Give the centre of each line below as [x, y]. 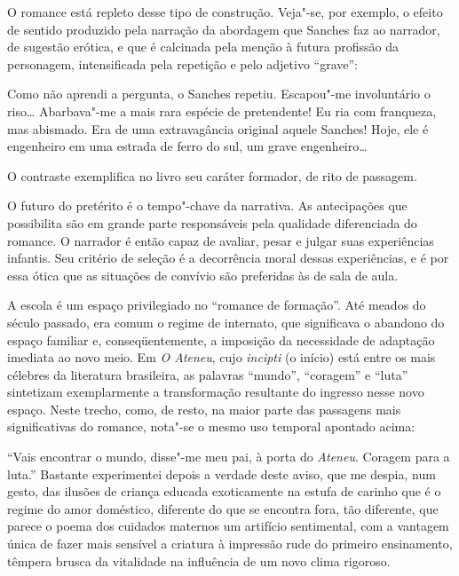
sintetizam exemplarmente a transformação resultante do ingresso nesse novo [216, 392]
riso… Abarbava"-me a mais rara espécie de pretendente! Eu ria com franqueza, [222, 110]
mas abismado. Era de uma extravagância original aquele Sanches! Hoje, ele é [218, 128]
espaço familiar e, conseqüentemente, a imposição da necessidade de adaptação [221, 339]
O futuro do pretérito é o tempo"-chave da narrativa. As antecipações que [207, 205]
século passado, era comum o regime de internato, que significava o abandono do [226, 322]
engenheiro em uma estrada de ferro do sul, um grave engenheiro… [187, 146]
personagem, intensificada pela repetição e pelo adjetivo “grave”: [182, 63]
